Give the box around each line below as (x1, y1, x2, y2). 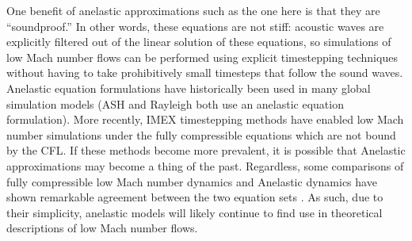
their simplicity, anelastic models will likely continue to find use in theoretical (6, 204, 383, 220)
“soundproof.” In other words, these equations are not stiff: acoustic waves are (6, 17, 384, 34)
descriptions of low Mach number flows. (6, 220, 198, 236)
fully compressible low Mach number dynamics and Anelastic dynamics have (6, 173, 377, 189)
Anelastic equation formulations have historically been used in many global (6, 79, 371, 96)
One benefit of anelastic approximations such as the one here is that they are (6, 2, 380, 18)
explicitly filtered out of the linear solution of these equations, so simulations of (6, 33, 391, 50)
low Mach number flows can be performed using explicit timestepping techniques (6, 48, 398, 65)
